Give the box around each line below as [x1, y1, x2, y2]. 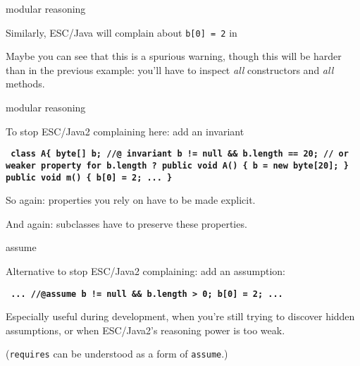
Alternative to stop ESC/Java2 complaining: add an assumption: [6, 263, 285, 278]
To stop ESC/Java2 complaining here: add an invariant [6, 123, 244, 138]
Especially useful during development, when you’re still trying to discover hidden [6, 309, 355, 324]
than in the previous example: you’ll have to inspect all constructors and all [6, 62, 334, 77]
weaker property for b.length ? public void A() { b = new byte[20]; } [6, 160, 349, 171]
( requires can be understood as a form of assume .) [6, 346, 228, 361]
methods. [6, 76, 45, 91]
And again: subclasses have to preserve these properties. [6, 216, 247, 231]
